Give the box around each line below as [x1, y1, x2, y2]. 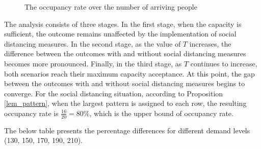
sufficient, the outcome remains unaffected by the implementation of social [4, 28, 237, 39]
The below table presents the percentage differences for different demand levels [4, 125, 250, 135]
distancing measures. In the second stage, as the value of [4, 38, 181, 49]
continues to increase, [190, 58, 257, 68]
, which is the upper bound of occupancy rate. [89, 107, 233, 118]
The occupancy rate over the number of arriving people [24, 2, 197, 12]
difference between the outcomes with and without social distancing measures [4, 48, 246, 59]
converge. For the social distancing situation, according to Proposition [4, 88, 223, 98]
